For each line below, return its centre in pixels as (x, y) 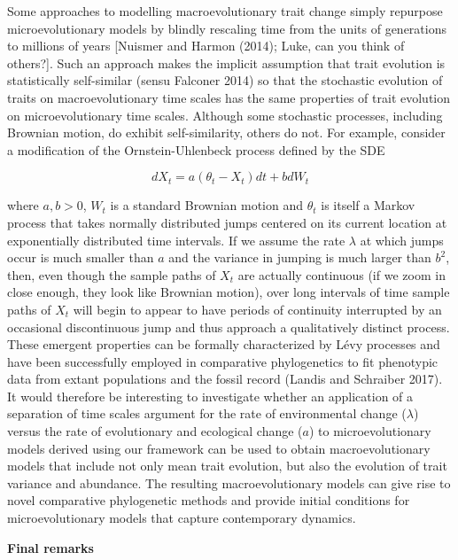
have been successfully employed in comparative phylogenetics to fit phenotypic (223, 361)
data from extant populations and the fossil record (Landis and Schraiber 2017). (225, 379)
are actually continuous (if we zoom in (342, 274)
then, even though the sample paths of (112, 274)
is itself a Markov (368, 205)
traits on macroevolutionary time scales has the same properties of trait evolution (229, 97)
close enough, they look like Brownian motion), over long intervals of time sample (229, 292)
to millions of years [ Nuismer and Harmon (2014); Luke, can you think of (206, 46)
